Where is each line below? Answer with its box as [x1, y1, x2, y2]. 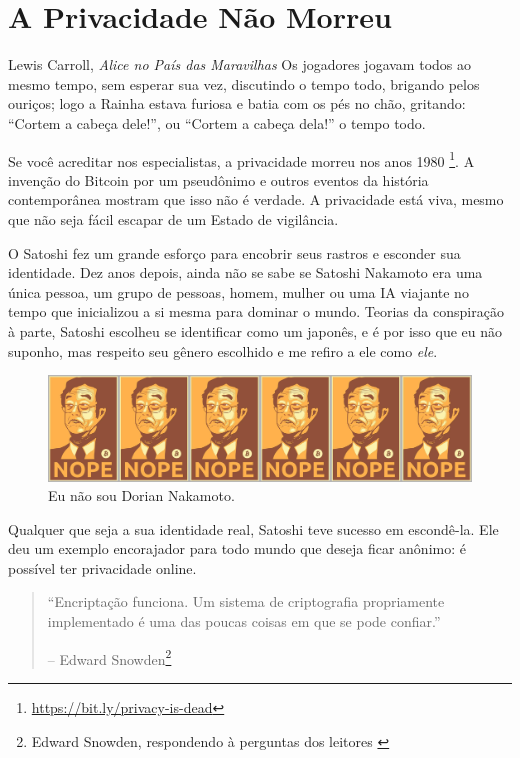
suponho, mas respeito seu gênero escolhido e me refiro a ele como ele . [8, 340, 438, 361]
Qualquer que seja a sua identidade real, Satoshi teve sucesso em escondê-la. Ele [8, 518, 499, 539]
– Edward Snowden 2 [47, 645, 172, 669]
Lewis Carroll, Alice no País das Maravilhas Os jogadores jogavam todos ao [8, 54, 471, 75]
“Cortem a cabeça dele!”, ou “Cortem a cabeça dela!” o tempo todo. [8, 112, 426, 133]
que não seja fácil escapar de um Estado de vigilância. [8, 208, 339, 229]
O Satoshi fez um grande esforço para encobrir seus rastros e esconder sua [8, 242, 461, 263]
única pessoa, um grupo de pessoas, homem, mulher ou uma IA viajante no [8, 281, 469, 302]
